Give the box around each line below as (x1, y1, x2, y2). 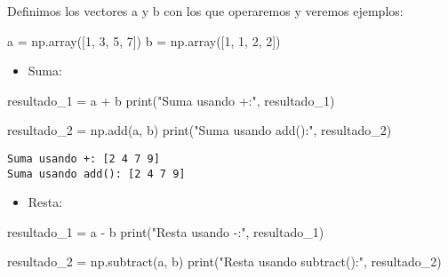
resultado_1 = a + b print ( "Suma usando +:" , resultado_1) (7, 91, 335, 109)
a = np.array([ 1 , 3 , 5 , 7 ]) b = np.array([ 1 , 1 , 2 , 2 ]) (7, 31, 281, 50)
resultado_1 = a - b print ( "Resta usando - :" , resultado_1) (7, 222, 324, 241)
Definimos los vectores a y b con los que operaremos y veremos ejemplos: (7, 2, 404, 20)
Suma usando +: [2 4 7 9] (7, 152, 160, 165)
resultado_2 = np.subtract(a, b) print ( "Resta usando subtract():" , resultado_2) (7, 252, 442, 271)
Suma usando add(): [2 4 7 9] (7, 167, 186, 180)
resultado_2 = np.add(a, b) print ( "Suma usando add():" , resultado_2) (7, 121, 392, 139)
